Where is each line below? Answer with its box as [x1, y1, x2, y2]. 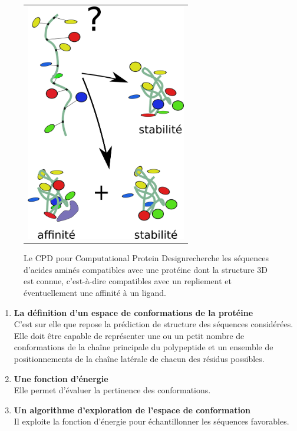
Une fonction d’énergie [14, 372, 108, 384]
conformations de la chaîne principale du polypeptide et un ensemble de [14, 341, 273, 353]
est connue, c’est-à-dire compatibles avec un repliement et [24, 275, 232, 287]
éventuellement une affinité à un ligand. [24, 286, 166, 298]
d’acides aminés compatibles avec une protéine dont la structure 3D [24, 263, 268, 275]
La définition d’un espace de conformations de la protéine [14, 306, 253, 318]
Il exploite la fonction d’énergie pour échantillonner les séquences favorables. [14, 415, 289, 427]
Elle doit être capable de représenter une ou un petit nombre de [14, 329, 245, 341]
